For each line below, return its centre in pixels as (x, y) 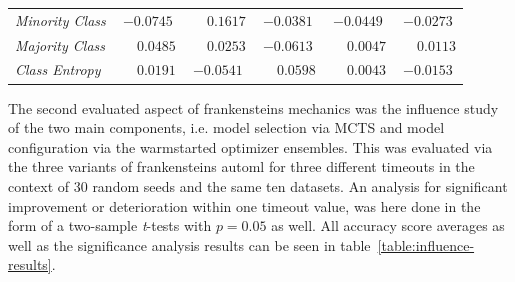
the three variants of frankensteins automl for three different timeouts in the (241, 166)
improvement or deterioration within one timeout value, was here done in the (244, 205)
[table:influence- (426, 244)
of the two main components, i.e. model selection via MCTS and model (226, 127)
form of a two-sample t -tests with (110, 225)
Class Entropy (58, 69)
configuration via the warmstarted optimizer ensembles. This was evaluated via (250, 146)
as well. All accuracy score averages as (388, 225)
